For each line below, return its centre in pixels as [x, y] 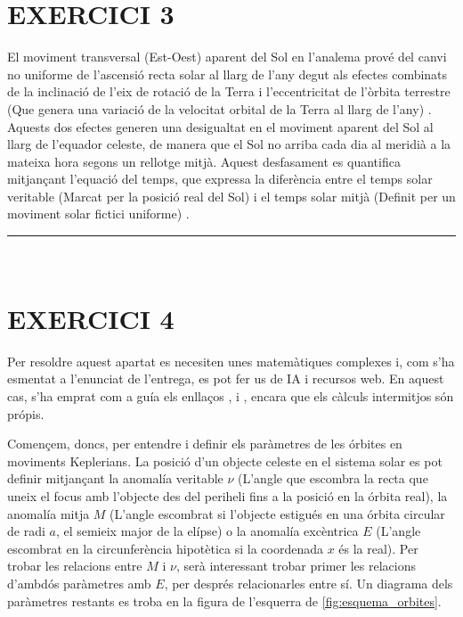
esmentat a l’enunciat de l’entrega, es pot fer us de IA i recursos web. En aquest [226, 378]
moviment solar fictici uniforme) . [98, 214]
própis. [26, 413]
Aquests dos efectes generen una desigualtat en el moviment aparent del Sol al [220, 126]
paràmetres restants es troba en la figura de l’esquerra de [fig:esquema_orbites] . [224, 601]
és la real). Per [378, 548]
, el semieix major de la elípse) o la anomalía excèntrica [207, 531]
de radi [26, 531]
